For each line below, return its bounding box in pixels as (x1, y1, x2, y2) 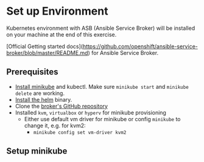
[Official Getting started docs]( (6, 43, 83, 50)
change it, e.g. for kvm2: (24, 122, 86, 129)
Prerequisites (6, 67, 58, 77)
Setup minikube (6, 146, 68, 157)
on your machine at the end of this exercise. (6, 30, 117, 38)
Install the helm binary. (15, 96, 72, 103)
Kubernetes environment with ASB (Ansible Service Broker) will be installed (6, 24, 195, 32)
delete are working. (15, 90, 65, 97)
